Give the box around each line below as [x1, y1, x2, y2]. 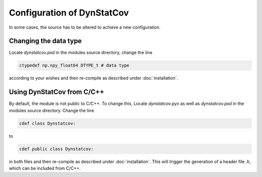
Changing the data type [9, 37, 82, 45]
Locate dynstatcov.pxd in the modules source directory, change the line [9, 50, 153, 55]
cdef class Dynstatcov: [19, 121, 76, 126]
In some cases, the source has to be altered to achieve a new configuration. [9, 24, 161, 30]
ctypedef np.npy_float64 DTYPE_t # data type [19, 63, 130, 68]
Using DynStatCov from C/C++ [9, 88, 104, 96]
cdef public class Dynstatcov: [19, 146, 94, 152]
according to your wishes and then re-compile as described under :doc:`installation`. [9, 75, 178, 81]
